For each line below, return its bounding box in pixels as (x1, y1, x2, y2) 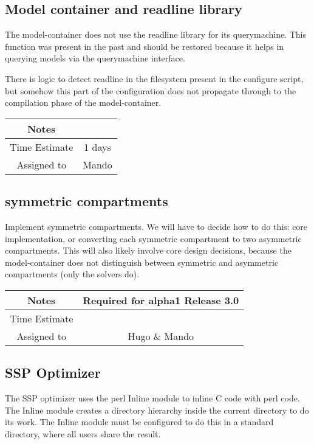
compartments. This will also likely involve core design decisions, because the (5, 244, 292, 257)
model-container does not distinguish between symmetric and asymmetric (5, 255, 279, 268)
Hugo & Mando (128, 328, 194, 343)
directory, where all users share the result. (5, 427, 161, 440)
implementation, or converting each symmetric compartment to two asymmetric (5, 232, 302, 245)
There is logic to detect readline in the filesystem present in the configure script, (5, 72, 304, 85)
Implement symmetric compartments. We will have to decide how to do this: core (5, 220, 308, 232)
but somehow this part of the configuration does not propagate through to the (5, 84, 296, 97)
